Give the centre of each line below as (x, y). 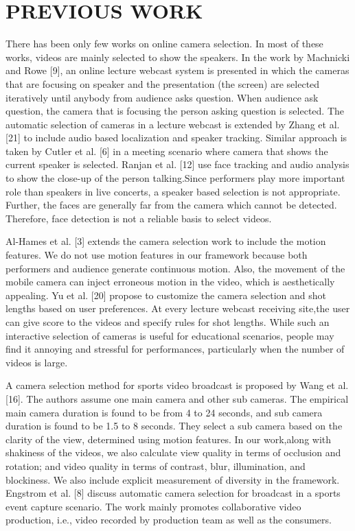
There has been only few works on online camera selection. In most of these (164, 44)
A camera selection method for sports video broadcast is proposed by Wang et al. (177, 385)
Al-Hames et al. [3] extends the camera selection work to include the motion (166, 241)
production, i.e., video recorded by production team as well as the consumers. (169, 520)
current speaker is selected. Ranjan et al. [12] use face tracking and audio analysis (177, 164)
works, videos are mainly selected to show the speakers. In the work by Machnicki (178, 57)
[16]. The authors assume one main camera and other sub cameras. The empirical (177, 398)
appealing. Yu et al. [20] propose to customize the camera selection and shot (166, 295)
